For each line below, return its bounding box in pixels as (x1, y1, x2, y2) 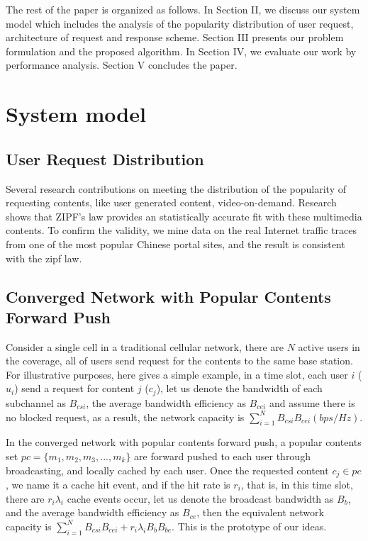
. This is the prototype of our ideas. (172, 518, 327, 533)
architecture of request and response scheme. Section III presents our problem (6, 30, 344, 45)
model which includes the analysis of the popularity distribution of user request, (6, 16, 354, 30)
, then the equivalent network (196, 505, 324, 520)
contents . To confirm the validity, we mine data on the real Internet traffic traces (6, 223, 357, 238)
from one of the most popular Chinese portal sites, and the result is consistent (6, 236, 345, 251)
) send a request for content (14, 381, 135, 396)
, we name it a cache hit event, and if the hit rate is (6, 476, 230, 491)
